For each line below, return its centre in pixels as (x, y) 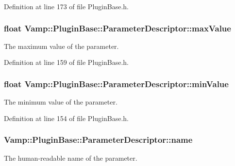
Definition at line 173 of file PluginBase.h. (66, 6)
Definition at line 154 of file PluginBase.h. (66, 118)
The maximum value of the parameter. (61, 46)
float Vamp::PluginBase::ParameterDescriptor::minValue (116, 83)
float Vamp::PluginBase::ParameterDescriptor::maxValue (117, 28)
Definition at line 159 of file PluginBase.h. (66, 62)
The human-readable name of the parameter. (71, 158)
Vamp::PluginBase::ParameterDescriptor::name (98, 140)
